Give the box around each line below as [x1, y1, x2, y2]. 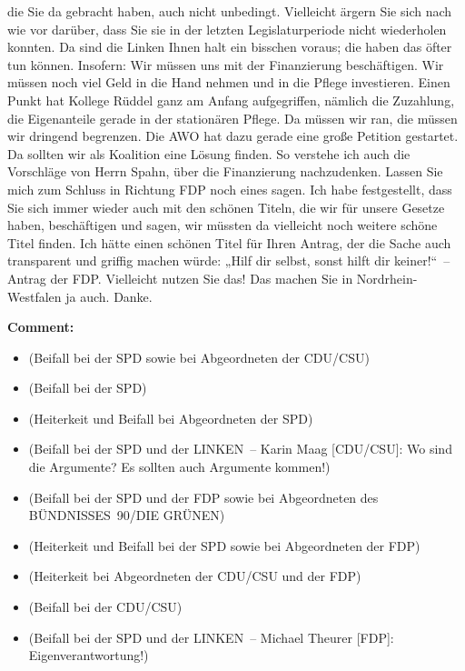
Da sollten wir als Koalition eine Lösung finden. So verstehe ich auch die [7, 144, 411, 163]
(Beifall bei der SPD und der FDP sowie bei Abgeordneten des [28, 487, 379, 506]
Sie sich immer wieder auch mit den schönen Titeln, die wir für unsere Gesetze [7, 197, 445, 216]
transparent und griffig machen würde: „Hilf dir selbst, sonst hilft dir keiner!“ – [7, 251, 450, 270]
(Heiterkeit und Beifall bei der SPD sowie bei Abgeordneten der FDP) [28, 536, 420, 555]
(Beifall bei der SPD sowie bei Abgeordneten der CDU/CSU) [28, 347, 370, 366]
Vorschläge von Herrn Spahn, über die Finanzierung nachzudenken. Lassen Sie [7, 162, 443, 181]
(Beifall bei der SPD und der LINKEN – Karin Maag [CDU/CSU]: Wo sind [28, 439, 452, 458]
